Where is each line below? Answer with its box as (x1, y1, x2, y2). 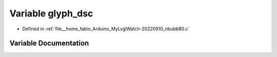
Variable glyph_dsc (9, 8, 93, 19)
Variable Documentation (9, 39, 89, 48)
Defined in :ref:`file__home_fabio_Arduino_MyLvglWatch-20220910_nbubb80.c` (22, 26, 190, 32)
